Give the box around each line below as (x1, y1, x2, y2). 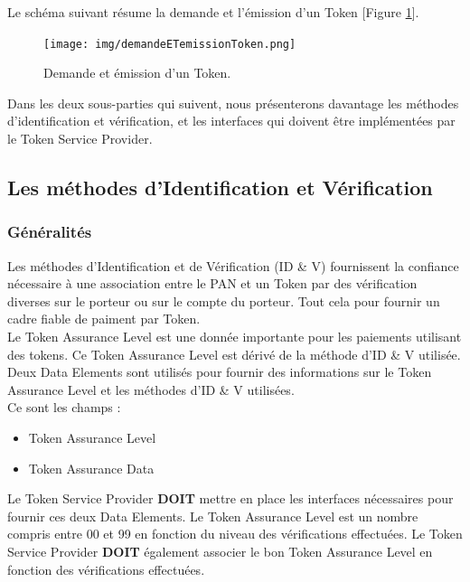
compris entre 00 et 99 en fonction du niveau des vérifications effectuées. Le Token (7, 524, 463, 543)
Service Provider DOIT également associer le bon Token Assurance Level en (7, 541, 433, 560)
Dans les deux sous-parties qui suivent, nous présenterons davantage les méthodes (7, 93, 459, 112)
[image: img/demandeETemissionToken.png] (43, 37, 296, 51)
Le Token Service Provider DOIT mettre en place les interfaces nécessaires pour (7, 489, 454, 508)
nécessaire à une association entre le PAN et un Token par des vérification (7, 274, 418, 293)
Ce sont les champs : (7, 398, 121, 417)
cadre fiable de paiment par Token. (7, 309, 201, 328)
